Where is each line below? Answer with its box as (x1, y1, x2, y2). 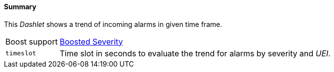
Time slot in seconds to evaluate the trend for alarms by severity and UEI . (59, 48, 331, 58)
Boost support (5, 36, 58, 47)
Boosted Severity (59, 36, 123, 47)
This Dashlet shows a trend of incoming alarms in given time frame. (4, 20, 223, 28)
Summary (4, 2, 36, 11)
